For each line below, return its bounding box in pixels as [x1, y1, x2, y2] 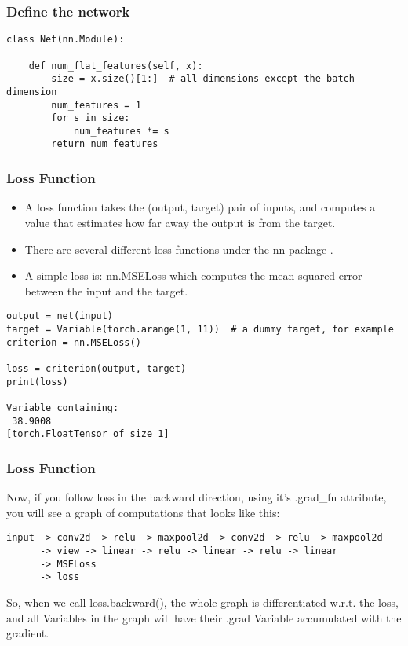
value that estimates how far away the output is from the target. [24, 214, 336, 230]
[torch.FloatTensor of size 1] [6, 428, 169, 440]
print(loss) [6, 376, 68, 387]
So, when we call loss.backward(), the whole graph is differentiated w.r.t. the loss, [6, 593, 399, 610]
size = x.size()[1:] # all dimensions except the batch [51, 73, 355, 85]
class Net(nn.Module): [6, 34, 125, 46]
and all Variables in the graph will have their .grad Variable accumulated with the [6, 609, 402, 626]
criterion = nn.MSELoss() [6, 336, 141, 348]
